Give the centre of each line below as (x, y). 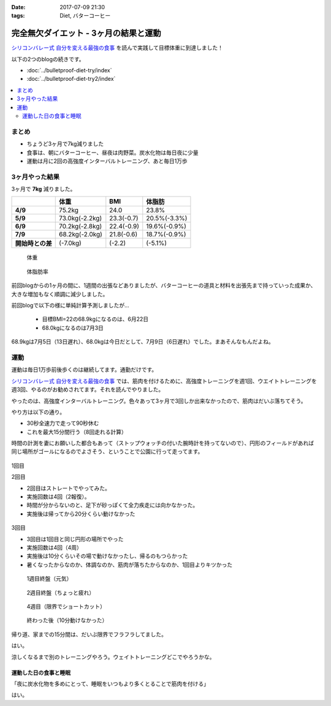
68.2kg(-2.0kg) (81, 235)
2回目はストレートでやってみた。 (68, 488)
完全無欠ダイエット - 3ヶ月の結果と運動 (86, 33)
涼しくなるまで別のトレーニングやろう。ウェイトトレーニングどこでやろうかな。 (113, 657)
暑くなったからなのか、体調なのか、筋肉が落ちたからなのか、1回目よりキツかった (130, 565)
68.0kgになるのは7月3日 (73, 328)
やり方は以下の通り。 (38, 412)
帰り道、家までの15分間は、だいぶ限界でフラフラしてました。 (89, 634)
